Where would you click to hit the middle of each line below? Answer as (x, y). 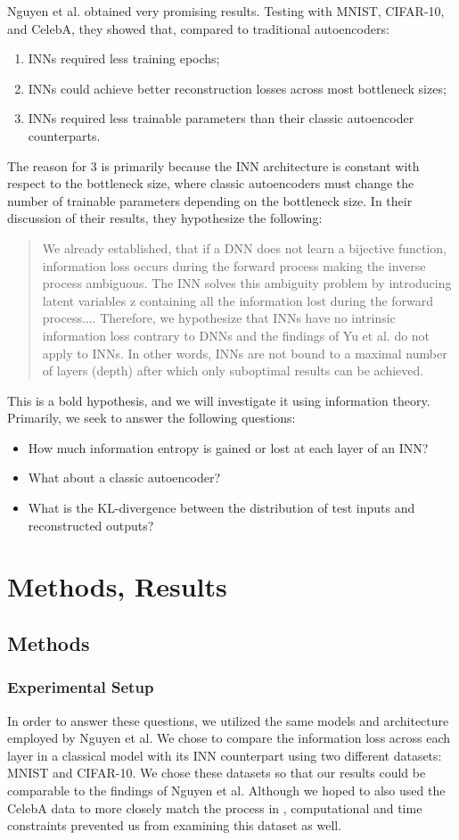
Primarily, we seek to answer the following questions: (152, 418)
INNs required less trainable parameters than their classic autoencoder (221, 118)
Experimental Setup (81, 687)
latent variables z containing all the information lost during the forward (238, 300)
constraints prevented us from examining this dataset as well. (175, 825)
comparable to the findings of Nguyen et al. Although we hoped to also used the (226, 790)
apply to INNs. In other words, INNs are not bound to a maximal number (245, 353)
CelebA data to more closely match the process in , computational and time (215, 807)
